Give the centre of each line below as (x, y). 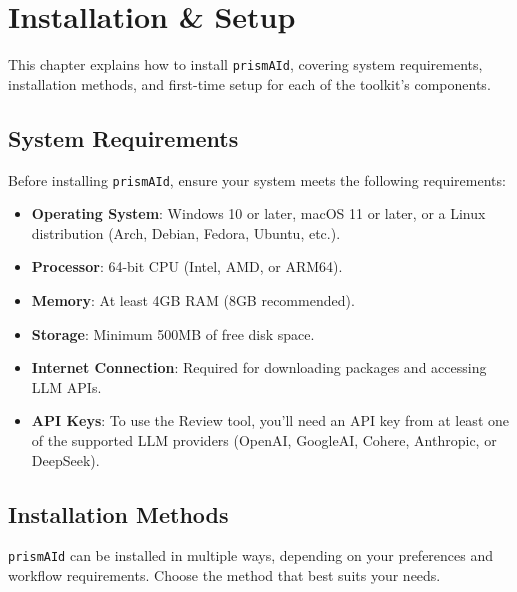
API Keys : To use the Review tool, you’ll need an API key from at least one (270, 420)
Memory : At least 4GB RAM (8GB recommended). (193, 300)
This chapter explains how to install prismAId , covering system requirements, (245, 64)
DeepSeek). (65, 459)
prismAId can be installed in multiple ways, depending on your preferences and (251, 555)
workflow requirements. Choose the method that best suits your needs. (224, 575)
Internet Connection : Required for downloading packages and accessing (259, 367)
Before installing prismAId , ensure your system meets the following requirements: (257, 179)
